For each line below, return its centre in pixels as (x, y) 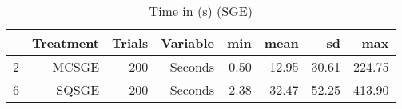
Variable (188, 43)
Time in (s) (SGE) (201, 11)
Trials (130, 43)
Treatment (66, 43)
